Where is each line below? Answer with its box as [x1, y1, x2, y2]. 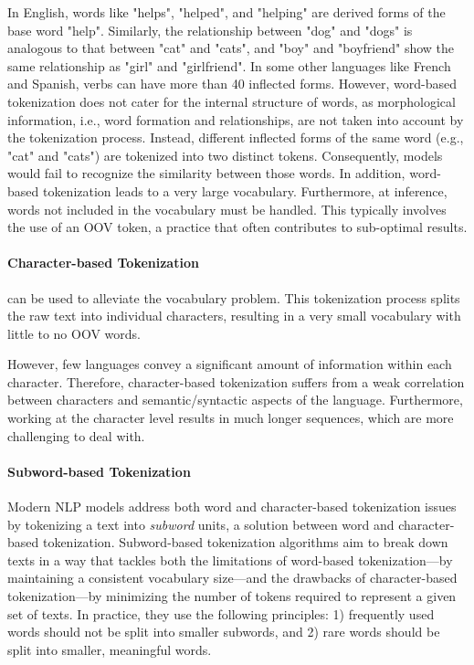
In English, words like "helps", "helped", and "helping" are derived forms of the [7, 3, 446, 21]
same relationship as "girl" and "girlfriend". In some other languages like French [7, 56, 451, 75]
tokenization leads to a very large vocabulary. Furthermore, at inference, [42, 181, 448, 200]
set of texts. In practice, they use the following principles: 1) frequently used [7, 604, 435, 623]
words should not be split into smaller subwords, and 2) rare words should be [7, 622, 440, 641]
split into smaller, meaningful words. [7, 639, 212, 659]
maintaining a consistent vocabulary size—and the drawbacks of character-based [7, 568, 458, 587]
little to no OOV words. [7, 323, 141, 343]
